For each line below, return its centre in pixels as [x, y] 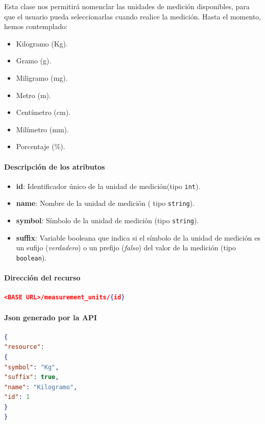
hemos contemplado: [36, 26]
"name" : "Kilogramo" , [41, 387]
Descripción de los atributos [55, 166]
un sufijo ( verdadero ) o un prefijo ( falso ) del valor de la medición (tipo [126, 248]
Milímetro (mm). [42, 129]
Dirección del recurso [42, 278]
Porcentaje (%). [41, 146]
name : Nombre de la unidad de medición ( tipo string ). [105, 203]
